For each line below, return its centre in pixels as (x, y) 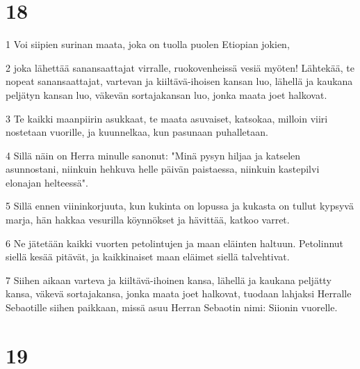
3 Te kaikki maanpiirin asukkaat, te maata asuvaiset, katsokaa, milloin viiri (167, 118)
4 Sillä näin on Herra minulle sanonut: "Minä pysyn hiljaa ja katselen (153, 155)
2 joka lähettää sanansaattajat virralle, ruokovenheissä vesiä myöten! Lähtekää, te (180, 67)
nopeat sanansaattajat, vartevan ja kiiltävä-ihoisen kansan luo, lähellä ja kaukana (179, 81)
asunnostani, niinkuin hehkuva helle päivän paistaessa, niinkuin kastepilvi (163, 169)
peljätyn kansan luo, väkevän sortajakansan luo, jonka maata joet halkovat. (166, 94)
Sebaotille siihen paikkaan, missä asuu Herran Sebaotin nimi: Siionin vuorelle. (172, 307)
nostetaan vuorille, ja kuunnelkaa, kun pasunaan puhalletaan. (137, 132)
